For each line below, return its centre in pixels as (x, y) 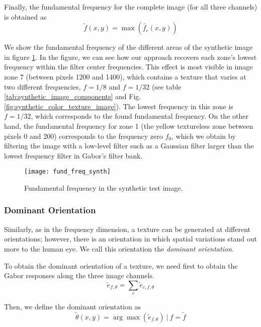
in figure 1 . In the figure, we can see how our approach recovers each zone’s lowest (130, 57)
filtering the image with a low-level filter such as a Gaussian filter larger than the (129, 146)
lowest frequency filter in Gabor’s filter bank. (73, 155)
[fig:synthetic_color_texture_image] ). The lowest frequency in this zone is (119, 106)
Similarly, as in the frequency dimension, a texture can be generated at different (127, 229)
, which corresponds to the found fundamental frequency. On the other (140, 116)
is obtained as (25, 16)
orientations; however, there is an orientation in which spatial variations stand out (131, 239)
